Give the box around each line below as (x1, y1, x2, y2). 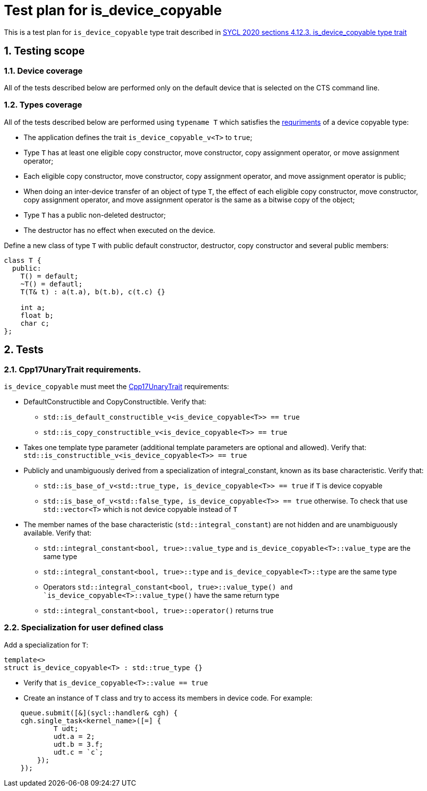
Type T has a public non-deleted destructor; (24, 210, 166, 219)
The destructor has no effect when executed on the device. (24, 226, 215, 234)
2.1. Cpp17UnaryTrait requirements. (4, 364, 141, 374)
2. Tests (4, 343, 44, 356)
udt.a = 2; (53, 732, 95, 740)
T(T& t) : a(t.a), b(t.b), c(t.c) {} (20, 287, 165, 296)
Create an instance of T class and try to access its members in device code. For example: (24, 693, 313, 702)
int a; (20, 303, 46, 311)
